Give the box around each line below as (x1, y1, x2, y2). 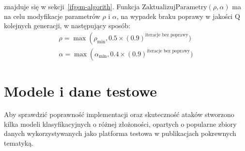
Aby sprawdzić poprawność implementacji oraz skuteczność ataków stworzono (4, 109, 234, 119)
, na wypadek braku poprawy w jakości (116, 11, 233, 21)
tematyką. (4, 137, 34, 148)
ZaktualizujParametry (142, 4, 207, 11)
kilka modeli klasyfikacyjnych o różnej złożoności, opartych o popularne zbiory (4, 118, 237, 129)
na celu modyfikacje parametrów (4, 11, 100, 21)
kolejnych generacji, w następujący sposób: (4, 20, 130, 31)
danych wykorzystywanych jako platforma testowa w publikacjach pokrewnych (4, 128, 236, 138)
